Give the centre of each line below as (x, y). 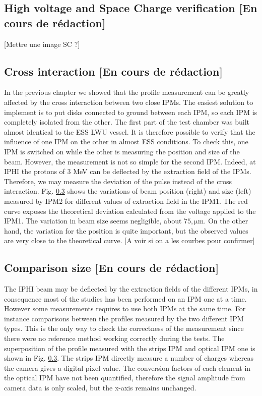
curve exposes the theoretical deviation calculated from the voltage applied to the (130, 211)
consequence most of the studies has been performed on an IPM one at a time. (125, 298)
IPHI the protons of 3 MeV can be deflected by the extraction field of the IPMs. (128, 171)
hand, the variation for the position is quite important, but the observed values (126, 230)
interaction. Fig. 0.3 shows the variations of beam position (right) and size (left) (128, 191)
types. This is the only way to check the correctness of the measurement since (124, 328)
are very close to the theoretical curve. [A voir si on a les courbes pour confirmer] (129, 240)
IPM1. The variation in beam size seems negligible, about (93, 221)
